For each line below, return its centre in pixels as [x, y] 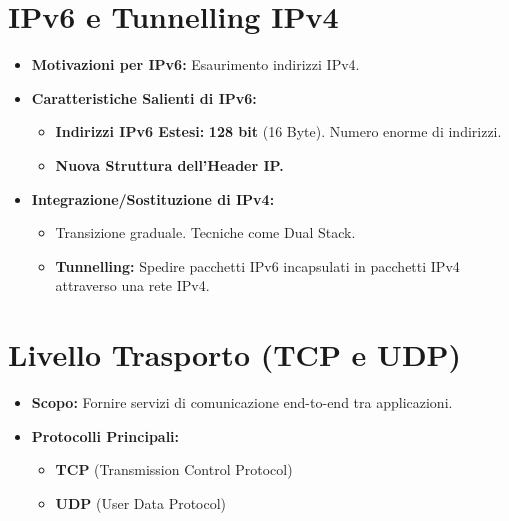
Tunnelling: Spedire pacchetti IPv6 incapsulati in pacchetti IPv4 [257, 265]
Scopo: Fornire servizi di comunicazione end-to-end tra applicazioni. [242, 402]
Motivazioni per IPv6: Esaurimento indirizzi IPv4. [195, 64]
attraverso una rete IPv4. [132, 285]
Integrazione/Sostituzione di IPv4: [153, 198]
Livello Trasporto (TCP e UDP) [235, 354]
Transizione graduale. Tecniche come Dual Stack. [205, 232]
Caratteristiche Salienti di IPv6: [144, 97]
